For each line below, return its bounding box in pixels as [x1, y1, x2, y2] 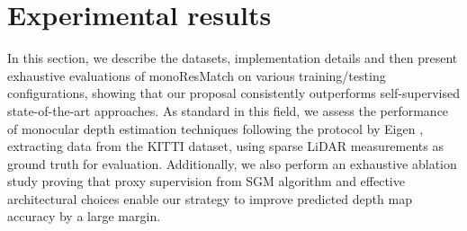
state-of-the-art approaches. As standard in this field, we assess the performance [7, 101, 449, 120]
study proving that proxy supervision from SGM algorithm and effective [7, 172, 405, 191]
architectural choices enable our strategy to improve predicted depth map [7, 189, 412, 208]
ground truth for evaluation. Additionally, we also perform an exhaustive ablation [7, 154, 457, 173]
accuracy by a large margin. [7, 207, 161, 226]
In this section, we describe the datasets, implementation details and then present [7, 49, 458, 67]
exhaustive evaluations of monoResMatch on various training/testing [7, 66, 386, 84]
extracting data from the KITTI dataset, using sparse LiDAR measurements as [7, 137, 445, 155]
